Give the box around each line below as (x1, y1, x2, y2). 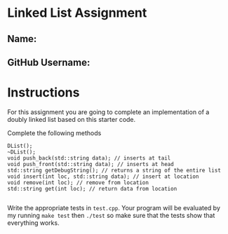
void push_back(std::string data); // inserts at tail (7, 154, 171, 162)
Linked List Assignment (7, 5, 147, 21)
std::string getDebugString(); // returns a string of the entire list (7, 167, 221, 174)
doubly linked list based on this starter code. (7, 115, 136, 123)
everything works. (7, 219, 60, 227)
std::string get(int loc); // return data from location (7, 185, 177, 192)
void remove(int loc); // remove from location (7, 179, 149, 186)
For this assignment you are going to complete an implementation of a (7, 107, 210, 116)
